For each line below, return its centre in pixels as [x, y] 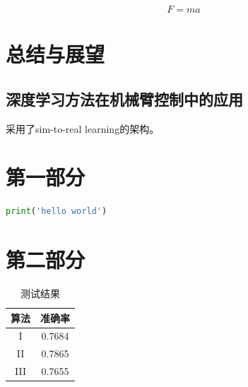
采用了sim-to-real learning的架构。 [83, 128]
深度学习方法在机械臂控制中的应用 [124, 99]
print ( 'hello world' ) [57, 212]
